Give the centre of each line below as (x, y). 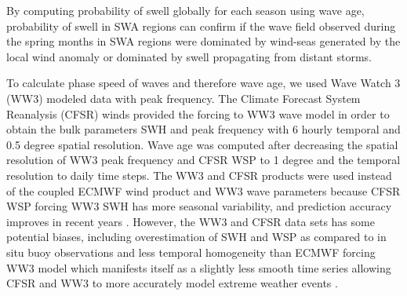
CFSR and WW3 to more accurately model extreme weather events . (172, 283)
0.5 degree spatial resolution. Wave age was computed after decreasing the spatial (202, 144)
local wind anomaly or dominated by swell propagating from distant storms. (189, 56)
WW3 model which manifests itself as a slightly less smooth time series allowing (199, 267)
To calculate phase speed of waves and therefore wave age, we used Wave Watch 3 (203, 83)
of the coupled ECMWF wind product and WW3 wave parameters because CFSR (203, 190)
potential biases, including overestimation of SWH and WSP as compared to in (196, 237)
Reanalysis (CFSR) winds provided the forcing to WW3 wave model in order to (198, 113)
